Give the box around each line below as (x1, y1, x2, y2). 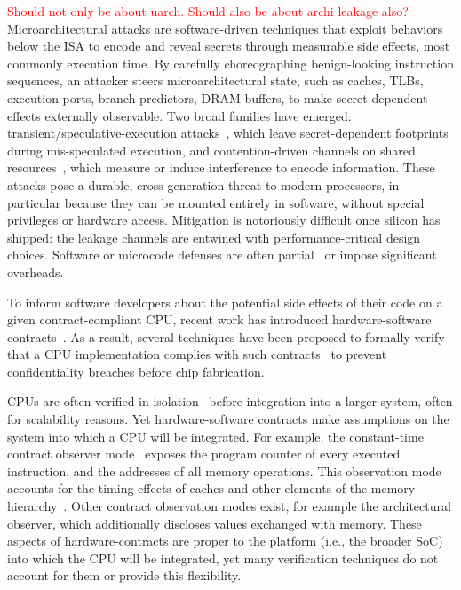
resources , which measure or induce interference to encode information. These (7, 158, 435, 177)
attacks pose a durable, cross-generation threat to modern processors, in (7, 175, 400, 194)
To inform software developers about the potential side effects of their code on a (7, 292, 443, 311)
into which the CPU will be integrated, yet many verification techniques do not (7, 548, 439, 567)
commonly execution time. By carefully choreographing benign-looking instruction (7, 53, 454, 72)
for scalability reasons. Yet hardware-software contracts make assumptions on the (7, 410, 449, 428)
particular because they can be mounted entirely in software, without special (7, 193, 425, 211)
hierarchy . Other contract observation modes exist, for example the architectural (7, 497, 451, 515)
